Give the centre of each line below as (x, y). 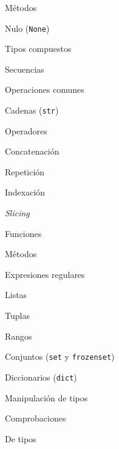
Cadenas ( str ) (32, 110)
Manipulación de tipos (46, 397)
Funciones (23, 233)
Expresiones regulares (45, 274)
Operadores (26, 130)
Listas (16, 295)
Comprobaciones (36, 418)
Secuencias (25, 69)
